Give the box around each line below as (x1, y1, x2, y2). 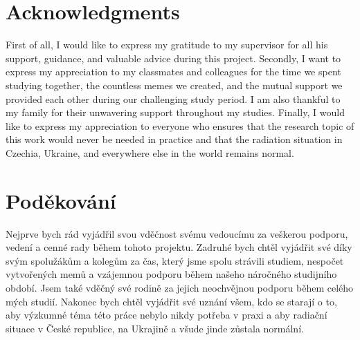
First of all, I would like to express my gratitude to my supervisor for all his (6, 37, 328, 52)
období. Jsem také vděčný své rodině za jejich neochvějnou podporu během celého (6, 280, 354, 294)
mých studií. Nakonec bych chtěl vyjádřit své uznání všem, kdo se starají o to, (6, 294, 337, 308)
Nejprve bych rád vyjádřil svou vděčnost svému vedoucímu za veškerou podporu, (6, 226, 348, 240)
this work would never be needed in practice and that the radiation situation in (6, 132, 343, 147)
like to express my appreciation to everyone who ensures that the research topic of (6, 118, 354, 133)
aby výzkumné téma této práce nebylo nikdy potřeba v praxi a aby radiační (6, 308, 327, 322)
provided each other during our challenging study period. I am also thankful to (6, 91, 341, 106)
